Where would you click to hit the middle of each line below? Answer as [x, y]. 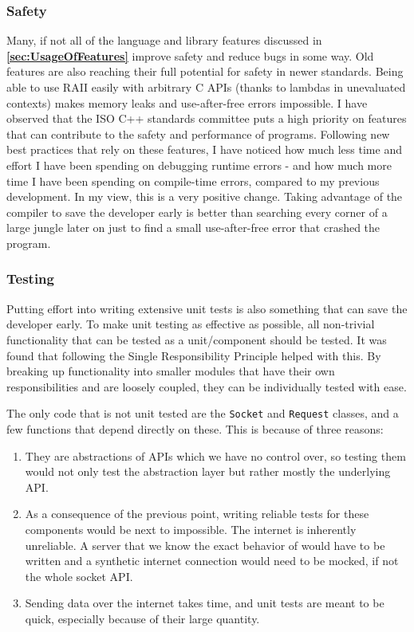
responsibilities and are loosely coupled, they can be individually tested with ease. [207, 386]
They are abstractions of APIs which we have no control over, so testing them [215, 455]
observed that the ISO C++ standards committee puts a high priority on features [207, 118]
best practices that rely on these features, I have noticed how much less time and [204, 149]
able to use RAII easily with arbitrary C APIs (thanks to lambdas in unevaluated [206, 87]
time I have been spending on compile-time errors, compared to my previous [193, 181]
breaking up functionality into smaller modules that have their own [171, 371]
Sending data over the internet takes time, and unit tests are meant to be [205, 603]
